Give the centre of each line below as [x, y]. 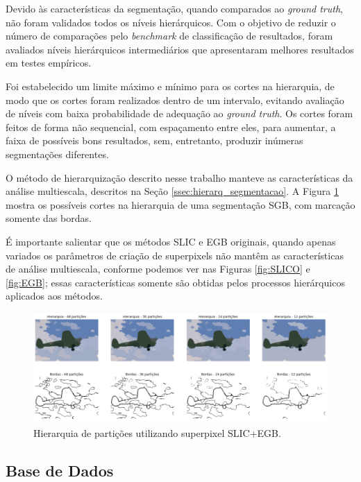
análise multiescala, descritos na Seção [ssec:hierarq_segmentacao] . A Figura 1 [172, 191]
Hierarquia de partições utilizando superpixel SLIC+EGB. [157, 432]
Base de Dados [60, 470]
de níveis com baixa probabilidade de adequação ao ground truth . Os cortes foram [179, 113]
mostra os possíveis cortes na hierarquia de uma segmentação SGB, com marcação [180, 204]
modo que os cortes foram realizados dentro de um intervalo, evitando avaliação [175, 100]
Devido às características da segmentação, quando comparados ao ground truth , [174, 8]
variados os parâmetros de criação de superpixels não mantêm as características [175, 255]
